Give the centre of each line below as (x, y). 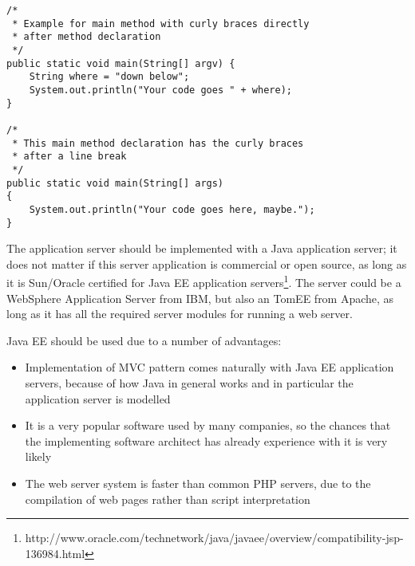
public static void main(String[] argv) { (121, 63)
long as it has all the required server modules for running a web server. (180, 314)
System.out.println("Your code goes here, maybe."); (172, 209)
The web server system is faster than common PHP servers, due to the (198, 483)
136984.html (55, 553)
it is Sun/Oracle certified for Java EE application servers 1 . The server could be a (204, 281)
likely (38, 456)
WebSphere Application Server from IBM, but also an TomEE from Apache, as (200, 298)
